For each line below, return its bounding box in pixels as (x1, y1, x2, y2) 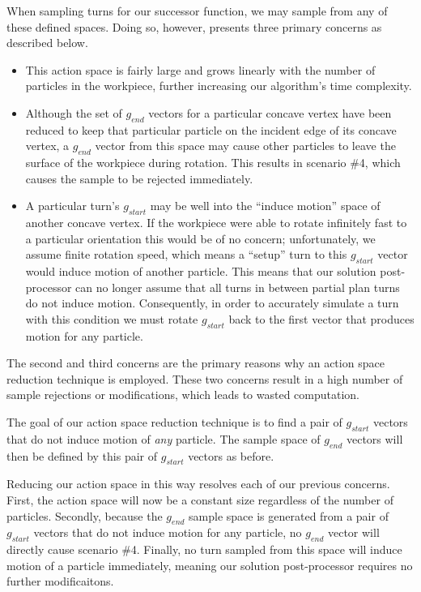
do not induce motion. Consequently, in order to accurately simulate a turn (25, 294, 399, 311)
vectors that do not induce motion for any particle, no (33, 524, 302, 541)
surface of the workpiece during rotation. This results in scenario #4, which (25, 154, 401, 171)
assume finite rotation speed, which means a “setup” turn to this (25, 246, 347, 263)
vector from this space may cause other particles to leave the (95, 137, 396, 154)
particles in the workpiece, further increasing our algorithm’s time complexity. (25, 77, 412, 94)
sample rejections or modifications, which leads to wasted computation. (6, 386, 360, 403)
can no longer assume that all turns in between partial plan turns (75, 278, 400, 295)
